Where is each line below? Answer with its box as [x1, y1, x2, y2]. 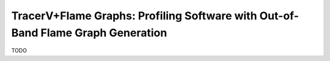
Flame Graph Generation [40, 26, 167, 39]
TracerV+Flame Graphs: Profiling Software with [11, 9, 257, 22]
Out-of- [259, 9, 299, 22]
